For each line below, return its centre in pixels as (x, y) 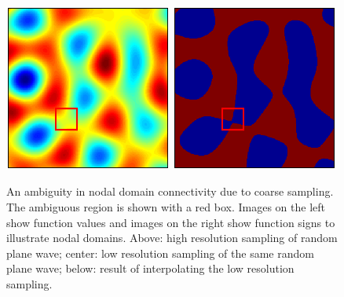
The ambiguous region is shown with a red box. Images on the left (166, 206)
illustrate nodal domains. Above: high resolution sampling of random (172, 238)
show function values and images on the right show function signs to (171, 222)
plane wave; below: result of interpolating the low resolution (150, 268)
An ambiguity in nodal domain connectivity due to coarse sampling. (170, 191)
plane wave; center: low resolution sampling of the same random (160, 253)
